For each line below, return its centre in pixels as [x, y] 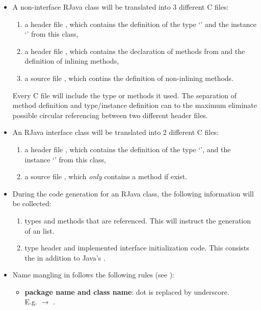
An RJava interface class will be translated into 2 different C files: [115, 132]
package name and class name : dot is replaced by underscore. [127, 291]
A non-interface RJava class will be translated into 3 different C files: [121, 7]
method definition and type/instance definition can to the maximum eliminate [135, 105]
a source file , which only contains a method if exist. [106, 176]
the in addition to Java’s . [65, 257]
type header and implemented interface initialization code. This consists [137, 248]
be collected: [32, 203]
